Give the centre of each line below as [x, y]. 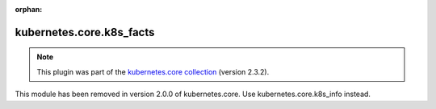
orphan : [29, 9]
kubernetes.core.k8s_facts [85, 32]
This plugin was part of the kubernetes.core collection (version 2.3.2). [153, 71]
